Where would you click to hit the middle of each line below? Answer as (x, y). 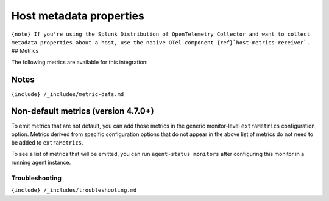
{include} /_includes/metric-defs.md (68, 94)
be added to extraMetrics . (47, 143)
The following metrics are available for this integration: (80, 62)
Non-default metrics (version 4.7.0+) (83, 111)
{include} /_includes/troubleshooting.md (74, 190)
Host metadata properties (78, 16)
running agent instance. (41, 162)
